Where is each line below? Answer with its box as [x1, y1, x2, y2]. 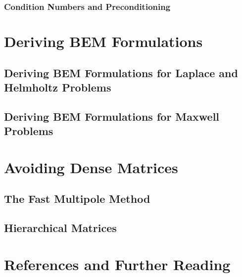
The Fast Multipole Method [4, 191, 150, 206]
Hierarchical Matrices [4, 220, 117, 235]
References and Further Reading [4, 254, 231, 274]
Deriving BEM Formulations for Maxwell [4, 108, 220, 124]
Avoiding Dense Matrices [4, 157, 178, 177]
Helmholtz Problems [4, 80, 111, 94]
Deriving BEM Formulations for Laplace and [4, 65, 238, 80]
